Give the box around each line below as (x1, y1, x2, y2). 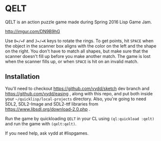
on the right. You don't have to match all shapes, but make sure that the (5, 48, 148, 54)
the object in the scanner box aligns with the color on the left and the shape (5, 43, 157, 49)
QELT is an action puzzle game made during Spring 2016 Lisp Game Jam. (5, 19, 152, 25)
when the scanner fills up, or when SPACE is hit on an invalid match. (5, 58, 139, 64)
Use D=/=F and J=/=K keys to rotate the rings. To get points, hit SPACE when (5, 37, 154, 44)
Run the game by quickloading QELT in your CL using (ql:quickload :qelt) (5, 115, 155, 122)
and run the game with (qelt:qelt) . (5, 121, 77, 126)
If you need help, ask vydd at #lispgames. (5, 130, 89, 136)
